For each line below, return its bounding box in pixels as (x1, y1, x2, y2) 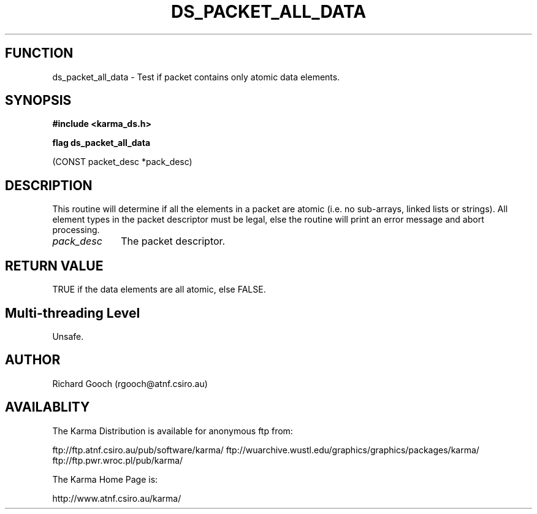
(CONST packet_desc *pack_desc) (52, 156, 192, 167)
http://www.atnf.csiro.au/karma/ (52, 493, 181, 504)
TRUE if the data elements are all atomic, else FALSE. (52, 284, 266, 295)
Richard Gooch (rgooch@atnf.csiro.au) (52, 378, 208, 389)
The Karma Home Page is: (52, 474, 158, 485)
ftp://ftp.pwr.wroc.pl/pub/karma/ (52, 455, 183, 466)
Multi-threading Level (5, 305, 140, 321)
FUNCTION (5, 45, 74, 61)
